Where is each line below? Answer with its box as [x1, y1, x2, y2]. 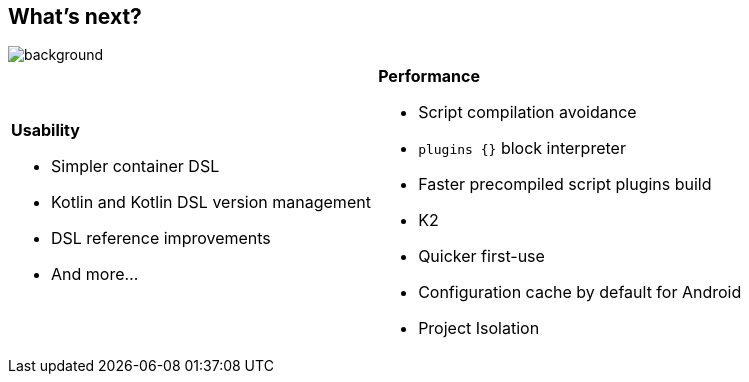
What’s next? [8, 4, 142, 29]
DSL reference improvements [51, 228, 271, 249]
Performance [378, 66, 480, 87]
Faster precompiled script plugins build [418, 174, 712, 195]
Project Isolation [418, 318, 540, 339]
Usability [11, 120, 80, 141]
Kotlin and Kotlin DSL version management [51, 192, 371, 213]
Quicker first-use [418, 246, 545, 267]
